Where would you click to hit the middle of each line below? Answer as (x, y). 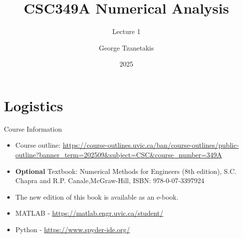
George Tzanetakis (126, 47)
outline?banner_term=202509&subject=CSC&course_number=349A (119, 155)
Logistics (34, 105)
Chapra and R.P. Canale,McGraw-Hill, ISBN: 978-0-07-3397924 (110, 180)
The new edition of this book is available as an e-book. (97, 196)
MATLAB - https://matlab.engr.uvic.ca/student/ (89, 213)
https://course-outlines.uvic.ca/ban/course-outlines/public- (151, 145)
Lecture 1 (126, 31)
